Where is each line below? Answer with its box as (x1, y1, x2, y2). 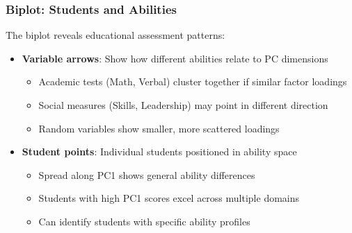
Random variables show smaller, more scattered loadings (38, 121, 280, 135)
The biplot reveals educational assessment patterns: (6, 28, 225, 42)
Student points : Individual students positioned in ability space (22, 144, 297, 159)
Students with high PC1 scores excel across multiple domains (38, 191, 300, 205)
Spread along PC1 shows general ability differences (38, 167, 255, 182)
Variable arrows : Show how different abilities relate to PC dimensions (22, 51, 328, 65)
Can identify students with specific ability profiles (38, 214, 250, 228)
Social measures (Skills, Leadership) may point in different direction (38, 98, 328, 112)
